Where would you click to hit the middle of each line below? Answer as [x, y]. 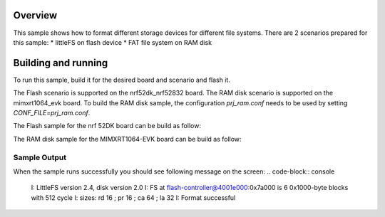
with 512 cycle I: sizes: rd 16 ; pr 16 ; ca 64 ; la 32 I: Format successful [133, 197]
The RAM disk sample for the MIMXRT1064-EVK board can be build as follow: [127, 139]
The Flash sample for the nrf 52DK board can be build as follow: [107, 126]
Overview [35, 15]
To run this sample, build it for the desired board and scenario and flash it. [122, 80]
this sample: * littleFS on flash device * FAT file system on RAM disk [113, 42]
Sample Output [40, 157]
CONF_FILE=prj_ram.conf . [52, 112]
